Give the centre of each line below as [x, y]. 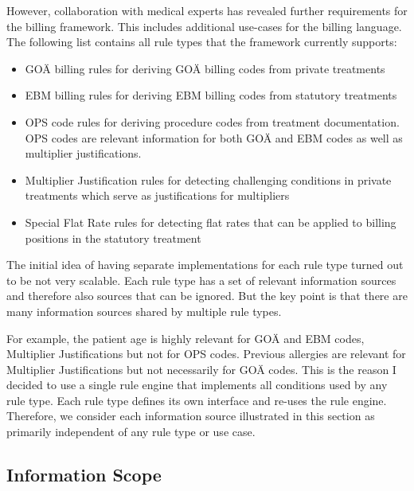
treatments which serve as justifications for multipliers [157, 195]
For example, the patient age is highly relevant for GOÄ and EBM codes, [186, 338]
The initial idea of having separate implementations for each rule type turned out [205, 265]
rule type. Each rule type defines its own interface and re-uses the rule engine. [197, 400]
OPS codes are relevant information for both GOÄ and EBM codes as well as [214, 137]
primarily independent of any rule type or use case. [131, 432]
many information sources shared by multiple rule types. [144, 311]
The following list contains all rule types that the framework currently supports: [202, 42]
